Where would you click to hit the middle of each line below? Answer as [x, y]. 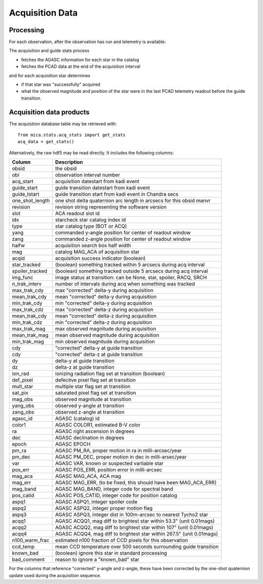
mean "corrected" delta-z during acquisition [106, 316]
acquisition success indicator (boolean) [100, 258]
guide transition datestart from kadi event [103, 188]
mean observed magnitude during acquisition [107, 335]
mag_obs [22, 399]
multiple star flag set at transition [93, 387]
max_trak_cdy [28, 291]
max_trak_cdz [28, 310]
